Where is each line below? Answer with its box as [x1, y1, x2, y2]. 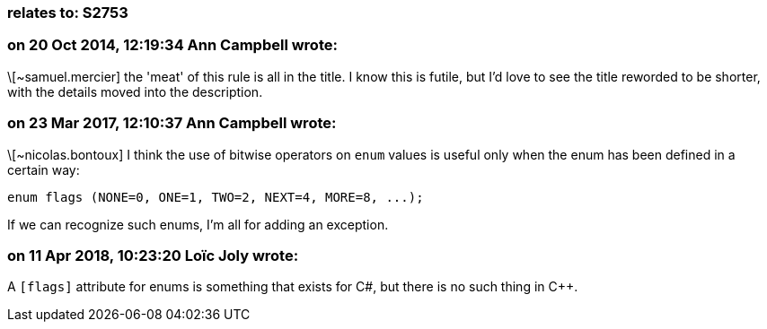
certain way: [7, 161, 80, 177]
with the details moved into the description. [7, 83, 263, 100]
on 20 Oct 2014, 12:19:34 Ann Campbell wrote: [7, 36, 338, 55]
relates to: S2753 [7, 4, 128, 22]
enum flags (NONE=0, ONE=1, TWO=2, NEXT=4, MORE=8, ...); [7, 189, 424, 204]
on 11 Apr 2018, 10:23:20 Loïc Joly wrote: [7, 246, 299, 264]
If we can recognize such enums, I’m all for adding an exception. [7, 216, 389, 232]
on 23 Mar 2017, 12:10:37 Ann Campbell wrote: [7, 114, 337, 133]
